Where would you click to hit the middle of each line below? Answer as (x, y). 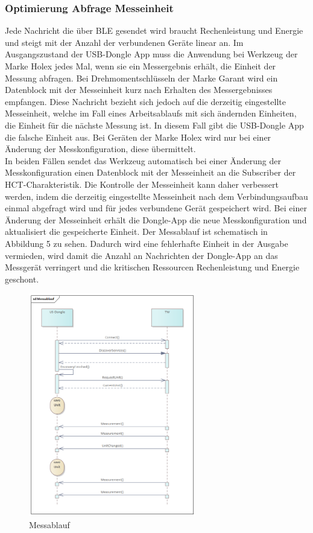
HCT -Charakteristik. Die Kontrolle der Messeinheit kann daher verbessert (142, 184)
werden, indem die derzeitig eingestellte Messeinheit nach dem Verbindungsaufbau (156, 196)
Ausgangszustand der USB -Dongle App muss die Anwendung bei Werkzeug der (151, 54)
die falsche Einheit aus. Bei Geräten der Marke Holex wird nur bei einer (138, 137)
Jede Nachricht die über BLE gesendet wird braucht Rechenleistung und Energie (154, 30)
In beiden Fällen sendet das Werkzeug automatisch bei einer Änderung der (143, 160)
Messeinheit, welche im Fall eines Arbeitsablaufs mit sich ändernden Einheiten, (151, 113)
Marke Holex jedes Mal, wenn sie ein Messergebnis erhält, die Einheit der (141, 66)
